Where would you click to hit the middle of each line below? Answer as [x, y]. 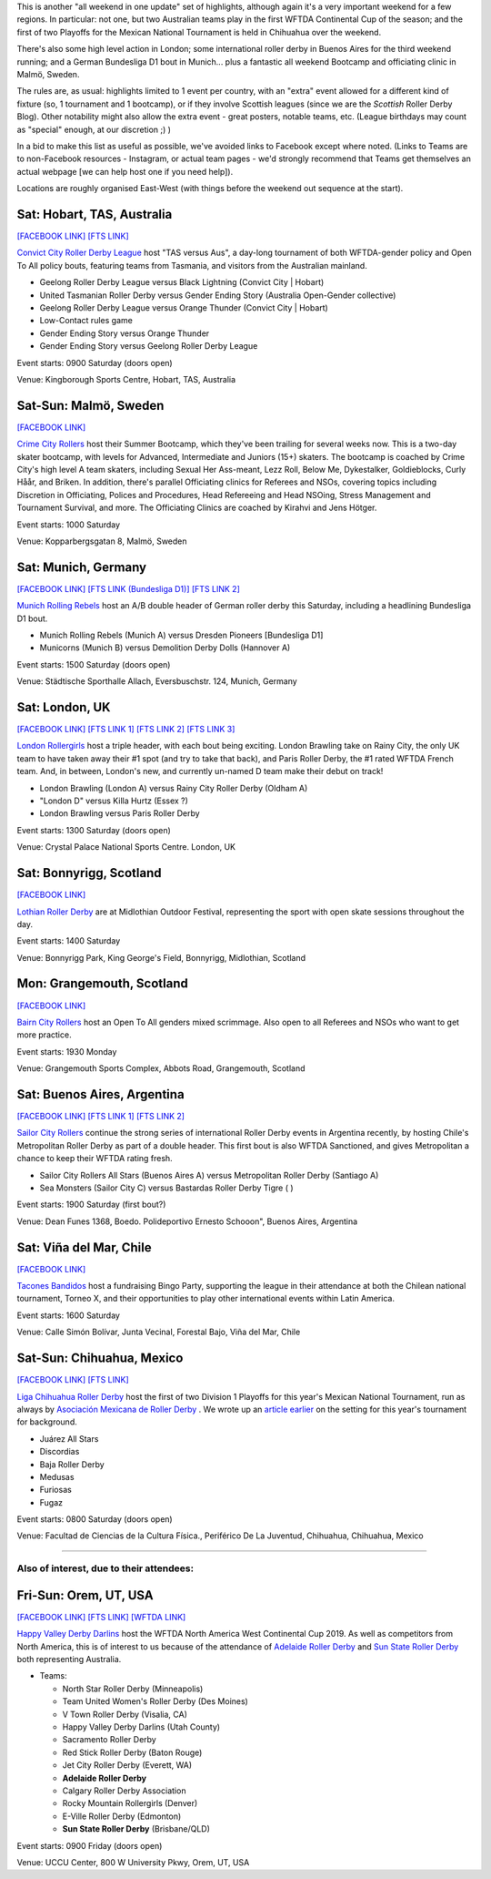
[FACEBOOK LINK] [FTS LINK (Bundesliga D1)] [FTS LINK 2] [129, 588]
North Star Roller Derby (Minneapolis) [133, 1689]
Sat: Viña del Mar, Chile [84, 1247]
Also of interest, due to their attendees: [105, 1568]
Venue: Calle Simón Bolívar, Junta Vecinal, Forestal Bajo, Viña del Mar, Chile [159, 1332]
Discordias [60, 1452]
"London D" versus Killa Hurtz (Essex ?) [114, 801]
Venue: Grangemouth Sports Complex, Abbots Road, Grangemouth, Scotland [161, 1068]
